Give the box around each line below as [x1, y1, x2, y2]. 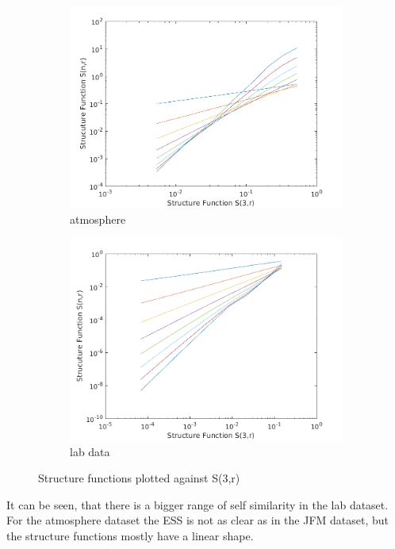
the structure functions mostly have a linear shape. [6, 528, 254, 543]
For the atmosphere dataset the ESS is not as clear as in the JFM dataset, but [6, 512, 389, 528]
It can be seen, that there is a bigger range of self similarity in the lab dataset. [6, 496, 389, 513]
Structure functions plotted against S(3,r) [38, 470, 240, 486]
